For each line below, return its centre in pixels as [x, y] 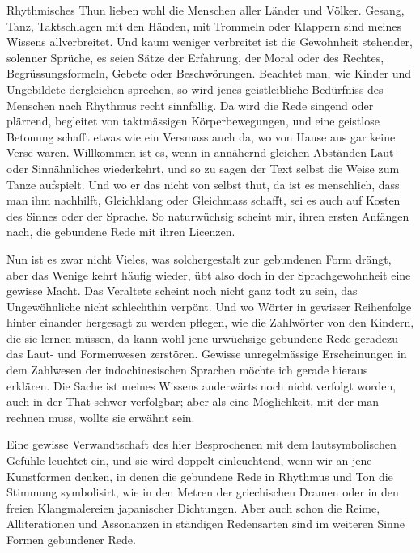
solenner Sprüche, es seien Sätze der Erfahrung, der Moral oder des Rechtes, [195, 57]
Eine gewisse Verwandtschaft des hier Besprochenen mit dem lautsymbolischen [202, 444]
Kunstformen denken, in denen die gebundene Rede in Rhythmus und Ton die [200, 476]
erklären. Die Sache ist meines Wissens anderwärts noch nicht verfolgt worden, [202, 385]
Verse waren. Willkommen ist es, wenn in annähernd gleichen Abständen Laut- [202, 152]
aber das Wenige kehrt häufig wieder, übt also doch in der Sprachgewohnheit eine [209, 274]
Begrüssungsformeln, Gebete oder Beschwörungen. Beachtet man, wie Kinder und [209, 73]
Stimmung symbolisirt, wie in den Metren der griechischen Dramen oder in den [203, 492]
